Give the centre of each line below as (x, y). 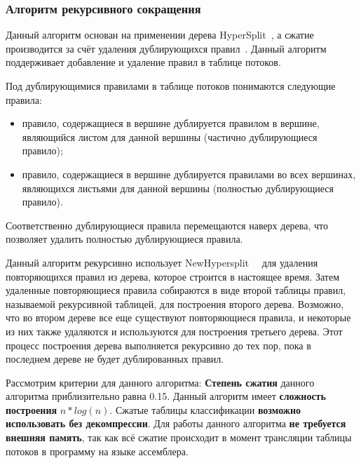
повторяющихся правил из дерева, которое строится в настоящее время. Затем (173, 276)
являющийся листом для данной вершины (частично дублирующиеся (170, 136)
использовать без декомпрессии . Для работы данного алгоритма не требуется (176, 423)
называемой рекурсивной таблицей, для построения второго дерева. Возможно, (175, 303)
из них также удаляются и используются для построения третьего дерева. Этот (174, 331)
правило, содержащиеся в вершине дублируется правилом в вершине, (171, 123)
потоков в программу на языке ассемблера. (97, 451)
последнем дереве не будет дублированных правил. (115, 359)
